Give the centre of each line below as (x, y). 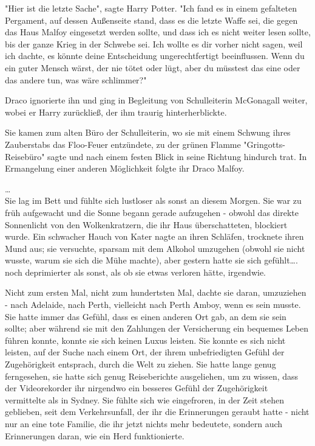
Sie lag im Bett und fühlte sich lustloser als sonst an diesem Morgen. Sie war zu (153, 200)
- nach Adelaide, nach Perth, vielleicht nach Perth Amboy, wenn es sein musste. (153, 305)
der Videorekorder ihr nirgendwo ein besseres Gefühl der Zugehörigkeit (137, 388)
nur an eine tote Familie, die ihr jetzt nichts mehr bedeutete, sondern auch (144, 423)
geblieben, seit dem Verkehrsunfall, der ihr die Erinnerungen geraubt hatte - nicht (157, 412)
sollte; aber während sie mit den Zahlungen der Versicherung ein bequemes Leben (157, 328)
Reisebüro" (25, 156)
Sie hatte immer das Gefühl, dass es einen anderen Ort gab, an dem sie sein (146, 316)
